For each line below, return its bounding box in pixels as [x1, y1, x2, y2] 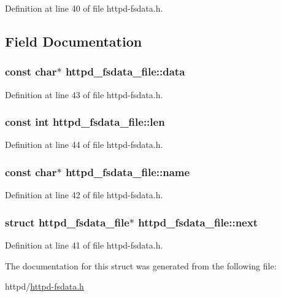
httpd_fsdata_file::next [138, 214, 258, 229]
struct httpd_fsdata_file [5, 214, 129, 229]
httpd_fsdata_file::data [65, 64, 185, 79]
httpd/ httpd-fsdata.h [5, 280, 84, 293]
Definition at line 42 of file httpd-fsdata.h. [5, 188, 163, 201]
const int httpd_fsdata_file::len [5, 114, 165, 129]
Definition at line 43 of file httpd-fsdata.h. [5, 88, 163, 101]
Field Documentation [5, 31, 142, 50]
